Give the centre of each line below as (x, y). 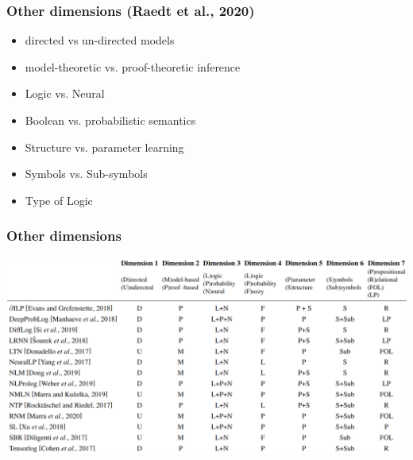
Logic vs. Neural (65, 93)
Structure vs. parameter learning (104, 147)
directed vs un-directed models (100, 40)
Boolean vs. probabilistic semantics (110, 120)
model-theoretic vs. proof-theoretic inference (133, 66)
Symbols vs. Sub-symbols (86, 174)
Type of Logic (59, 200)
